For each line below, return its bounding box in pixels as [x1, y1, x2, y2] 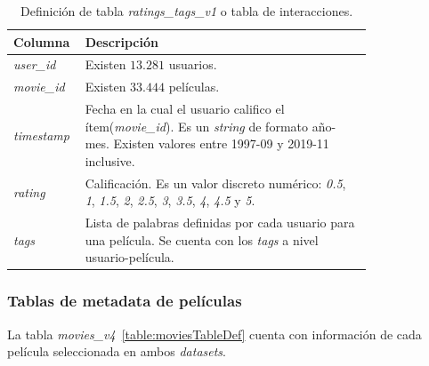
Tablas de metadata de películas [7, 290, 242, 312]
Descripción [85, 32, 158, 51]
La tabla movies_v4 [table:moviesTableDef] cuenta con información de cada [7, 324, 422, 343]
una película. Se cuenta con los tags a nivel [85, 230, 319, 249]
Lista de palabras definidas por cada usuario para [85, 213, 355, 232]
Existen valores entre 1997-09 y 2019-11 [113, 134, 329, 153]
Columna [13, 32, 70, 51]
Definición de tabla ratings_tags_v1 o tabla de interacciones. [20, 2, 353, 20]
